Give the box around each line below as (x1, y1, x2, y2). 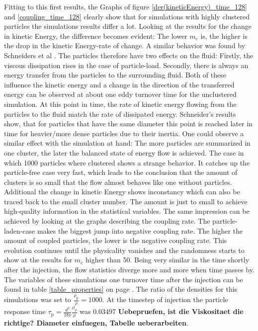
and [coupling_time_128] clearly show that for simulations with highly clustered (4, 11, 250, 21)
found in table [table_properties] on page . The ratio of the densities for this (4, 284, 238, 294)
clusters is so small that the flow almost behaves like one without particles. (4, 176, 232, 187)
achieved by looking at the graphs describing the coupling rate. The (4, 216, 210, 226)
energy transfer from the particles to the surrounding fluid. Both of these (4, 70, 226, 80)
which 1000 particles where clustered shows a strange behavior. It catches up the (4, 157, 250, 167)
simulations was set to (4, 294, 71, 305)
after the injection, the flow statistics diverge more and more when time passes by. (4, 264, 255, 275)
